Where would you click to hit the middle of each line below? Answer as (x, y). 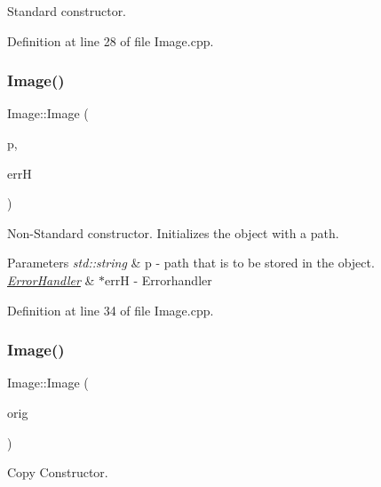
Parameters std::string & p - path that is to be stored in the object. (191, 263)
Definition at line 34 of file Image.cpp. (111, 310)
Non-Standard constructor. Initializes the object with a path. (173, 232)
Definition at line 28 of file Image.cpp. (111, 40)
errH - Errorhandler (159, 279)
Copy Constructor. (58, 472)
